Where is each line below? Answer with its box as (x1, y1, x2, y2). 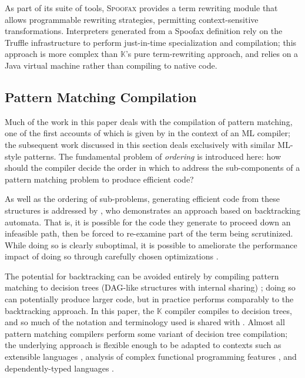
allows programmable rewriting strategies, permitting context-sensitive (5, 13, 259, 25)
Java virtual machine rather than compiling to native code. (5, 59, 217, 71)
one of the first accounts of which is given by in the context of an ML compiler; (5, 127, 290, 139)
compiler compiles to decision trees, (165, 304, 292, 316)
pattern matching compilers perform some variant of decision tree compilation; (5, 327, 288, 339)
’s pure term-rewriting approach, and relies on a (125, 48, 299, 60)
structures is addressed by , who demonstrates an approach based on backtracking (5, 204, 300, 216)
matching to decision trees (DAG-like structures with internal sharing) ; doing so (5, 281, 296, 293)
